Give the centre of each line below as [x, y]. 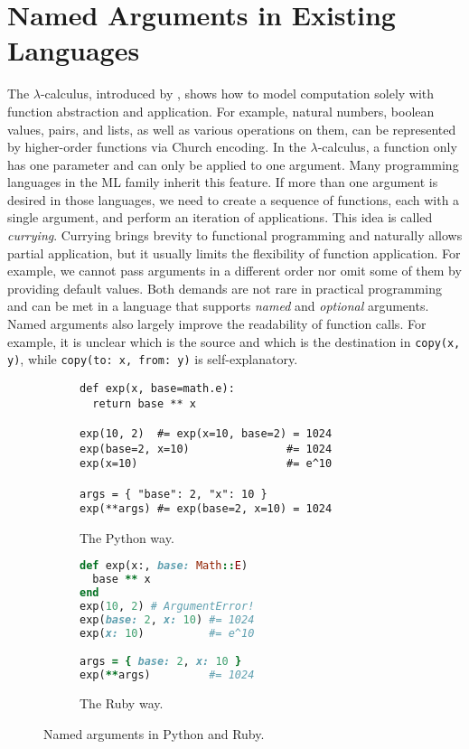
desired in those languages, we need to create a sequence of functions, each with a [234, 199]
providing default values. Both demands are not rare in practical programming [225, 288]
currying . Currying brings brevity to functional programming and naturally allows [235, 235]
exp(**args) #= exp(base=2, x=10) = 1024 [206, 509]
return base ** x [144, 403]
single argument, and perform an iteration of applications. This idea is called [220, 217]
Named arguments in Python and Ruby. [154, 733]
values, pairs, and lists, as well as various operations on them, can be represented [232, 129]
